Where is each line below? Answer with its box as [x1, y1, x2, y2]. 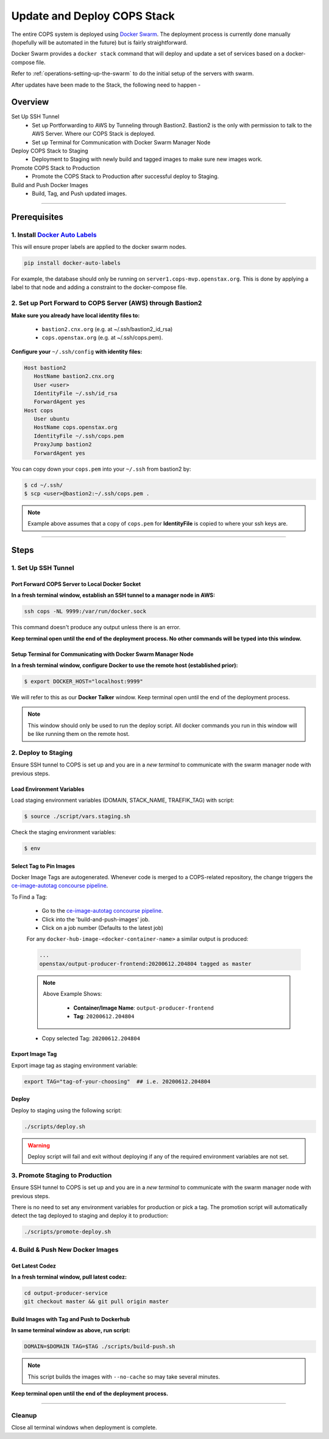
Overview [11, 97, 49, 107]
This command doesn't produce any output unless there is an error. [11, 624, 181, 631]
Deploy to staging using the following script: [11, 1107, 122, 1114]
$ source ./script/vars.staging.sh [24, 813, 130, 820]
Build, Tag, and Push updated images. [32, 190, 127, 197]
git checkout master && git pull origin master [24, 1298, 169, 1305]
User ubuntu [34, 415, 69, 423]
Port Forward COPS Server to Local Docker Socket [11, 580, 141, 588]
